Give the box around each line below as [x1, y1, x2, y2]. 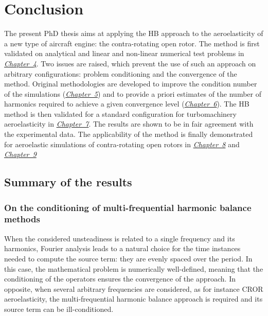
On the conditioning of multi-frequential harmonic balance [4, 201, 252, 214]
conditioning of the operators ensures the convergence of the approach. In [4, 273, 236, 284]
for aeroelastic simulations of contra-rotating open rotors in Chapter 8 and [4, 138, 240, 149]
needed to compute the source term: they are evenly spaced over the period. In [4, 253, 253, 264]
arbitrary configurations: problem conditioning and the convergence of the [4, 68, 237, 79]
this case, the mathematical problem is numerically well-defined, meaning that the [4, 263, 263, 274]
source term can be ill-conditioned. [4, 303, 114, 314]
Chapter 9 [4, 149, 37, 160]
